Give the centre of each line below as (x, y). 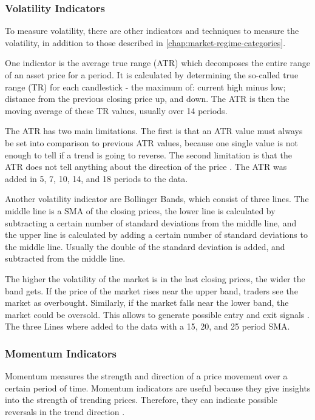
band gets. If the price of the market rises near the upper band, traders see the (151, 290)
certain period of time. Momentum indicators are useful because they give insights (158, 388)
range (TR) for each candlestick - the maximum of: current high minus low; (145, 86)
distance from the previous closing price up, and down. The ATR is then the (147, 99)
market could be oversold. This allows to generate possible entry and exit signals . (157, 314)
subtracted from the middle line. (65, 258)
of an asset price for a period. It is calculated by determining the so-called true (152, 75)
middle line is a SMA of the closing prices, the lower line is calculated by (140, 210)
